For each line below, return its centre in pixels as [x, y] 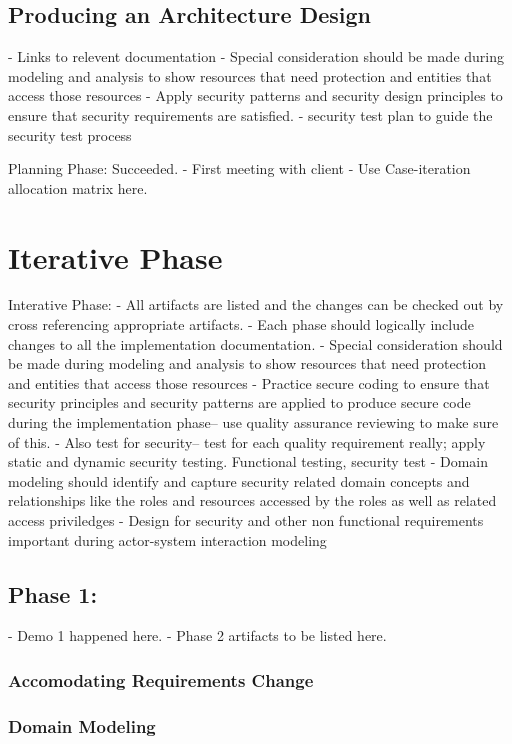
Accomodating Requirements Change [161, 679]
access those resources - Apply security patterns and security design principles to [255, 95]
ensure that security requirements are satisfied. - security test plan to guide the [250, 114]
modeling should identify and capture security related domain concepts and [239, 480]
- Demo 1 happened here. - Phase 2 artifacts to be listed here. [197, 635]
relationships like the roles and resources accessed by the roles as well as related [252, 500]
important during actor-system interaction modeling [167, 539]
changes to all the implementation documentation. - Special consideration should [255, 343]
